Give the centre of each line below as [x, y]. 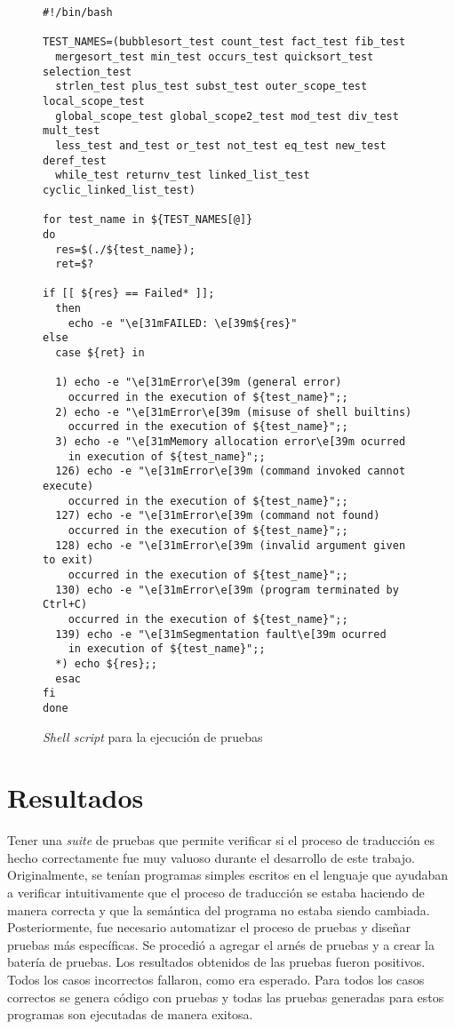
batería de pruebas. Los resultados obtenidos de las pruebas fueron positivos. [216, 962]
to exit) [68, 560]
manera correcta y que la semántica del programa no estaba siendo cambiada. [219, 909]
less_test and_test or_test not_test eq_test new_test [221, 145]
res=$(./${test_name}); [125, 249]
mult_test [72, 131]
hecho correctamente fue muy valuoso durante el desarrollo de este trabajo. [211, 857]
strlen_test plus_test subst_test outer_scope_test [212, 87]
